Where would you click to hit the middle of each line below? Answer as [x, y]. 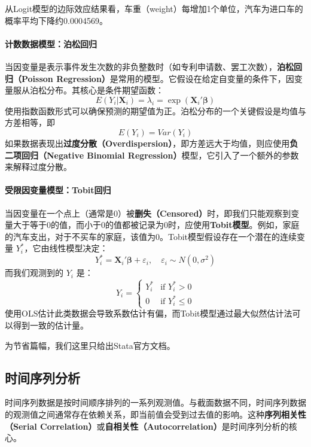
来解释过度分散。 [38, 167]
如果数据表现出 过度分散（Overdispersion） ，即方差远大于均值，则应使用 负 [152, 143]
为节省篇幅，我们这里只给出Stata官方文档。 [90, 345]
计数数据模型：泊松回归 [51, 43]
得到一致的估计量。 [51, 325]
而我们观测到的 [34, 273]
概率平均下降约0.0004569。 [56, 20]
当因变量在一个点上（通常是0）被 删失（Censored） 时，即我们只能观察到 [148, 213]
